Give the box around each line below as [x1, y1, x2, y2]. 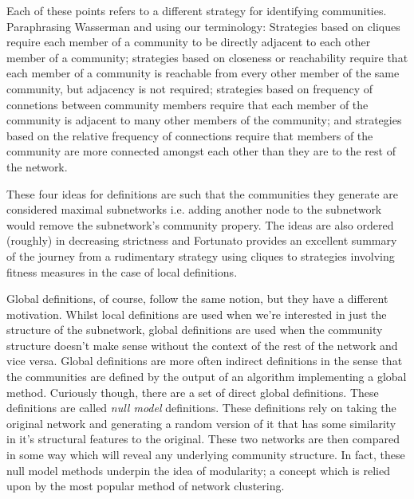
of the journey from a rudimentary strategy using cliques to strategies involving [6, 247, 395, 264]
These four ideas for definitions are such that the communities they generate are [6, 185, 398, 202]
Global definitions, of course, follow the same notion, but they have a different [6, 290, 388, 307]
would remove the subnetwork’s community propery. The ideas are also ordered [6, 216, 394, 233]
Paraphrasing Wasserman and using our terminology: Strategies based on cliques [6, 18, 400, 34]
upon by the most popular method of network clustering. [6, 477, 285, 494]
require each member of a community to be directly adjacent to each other [6, 33, 371, 50]
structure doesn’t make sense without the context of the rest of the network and [6, 336, 398, 353]
